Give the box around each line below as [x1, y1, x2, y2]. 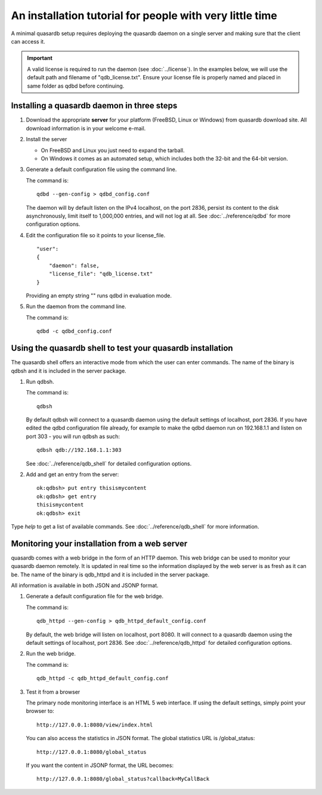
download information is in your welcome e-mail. [26, 125, 146, 132]
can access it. [11, 38, 45, 45]
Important [27, 54, 53, 62]
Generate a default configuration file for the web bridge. [26, 593, 164, 600]
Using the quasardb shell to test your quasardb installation [11, 343, 233, 353]
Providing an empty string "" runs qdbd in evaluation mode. [26, 292, 172, 299]
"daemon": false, [48, 262, 100, 269]
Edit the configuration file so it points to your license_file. [26, 231, 166, 238]
